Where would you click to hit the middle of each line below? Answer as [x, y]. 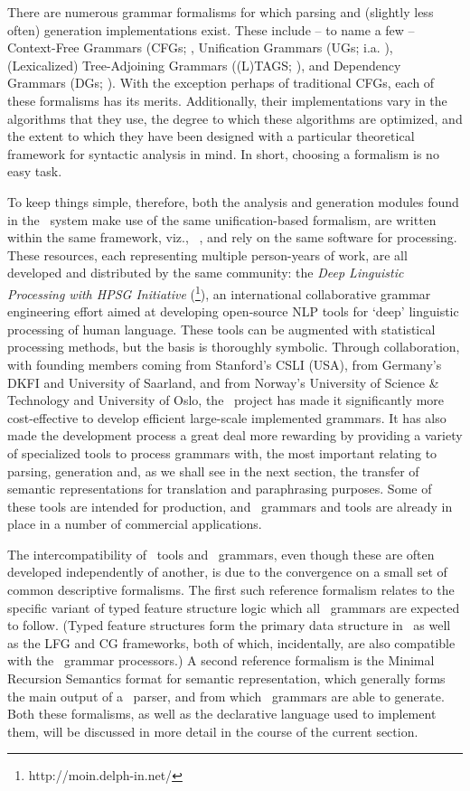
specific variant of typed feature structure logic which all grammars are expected [234, 607]
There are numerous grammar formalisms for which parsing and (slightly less [221, 12]
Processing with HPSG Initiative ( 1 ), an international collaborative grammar [219, 292]
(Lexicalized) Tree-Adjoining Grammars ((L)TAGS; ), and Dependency [204, 65]
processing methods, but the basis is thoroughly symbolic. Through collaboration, [234, 347]
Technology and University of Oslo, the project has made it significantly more [226, 400]
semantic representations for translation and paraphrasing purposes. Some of [220, 489]
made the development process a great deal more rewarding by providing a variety [235, 435]
